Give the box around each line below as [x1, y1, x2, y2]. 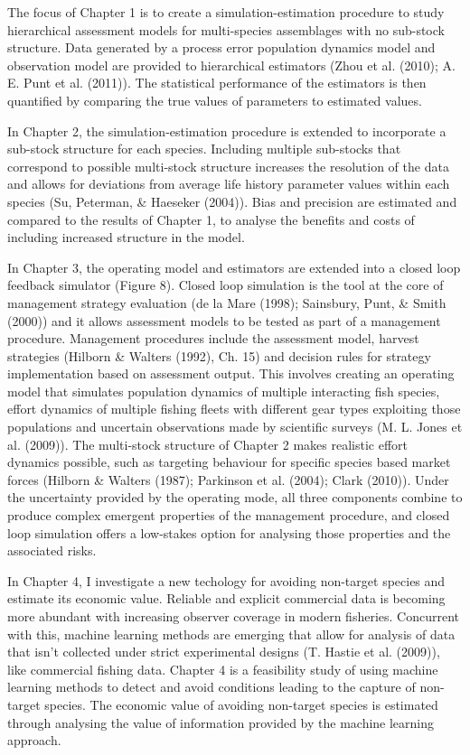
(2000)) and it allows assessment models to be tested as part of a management [7, 311, 441, 330]
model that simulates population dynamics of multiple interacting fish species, [7, 381, 440, 400]
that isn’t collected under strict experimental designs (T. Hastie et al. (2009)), [7, 642, 440, 661]
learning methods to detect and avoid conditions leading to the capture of [7, 677, 416, 696]
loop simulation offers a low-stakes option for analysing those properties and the [7, 523, 451, 542]
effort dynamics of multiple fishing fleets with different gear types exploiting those [7, 399, 461, 418]
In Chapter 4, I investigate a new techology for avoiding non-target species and [7, 571, 446, 590]
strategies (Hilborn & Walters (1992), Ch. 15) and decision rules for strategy [7, 346, 431, 365]
